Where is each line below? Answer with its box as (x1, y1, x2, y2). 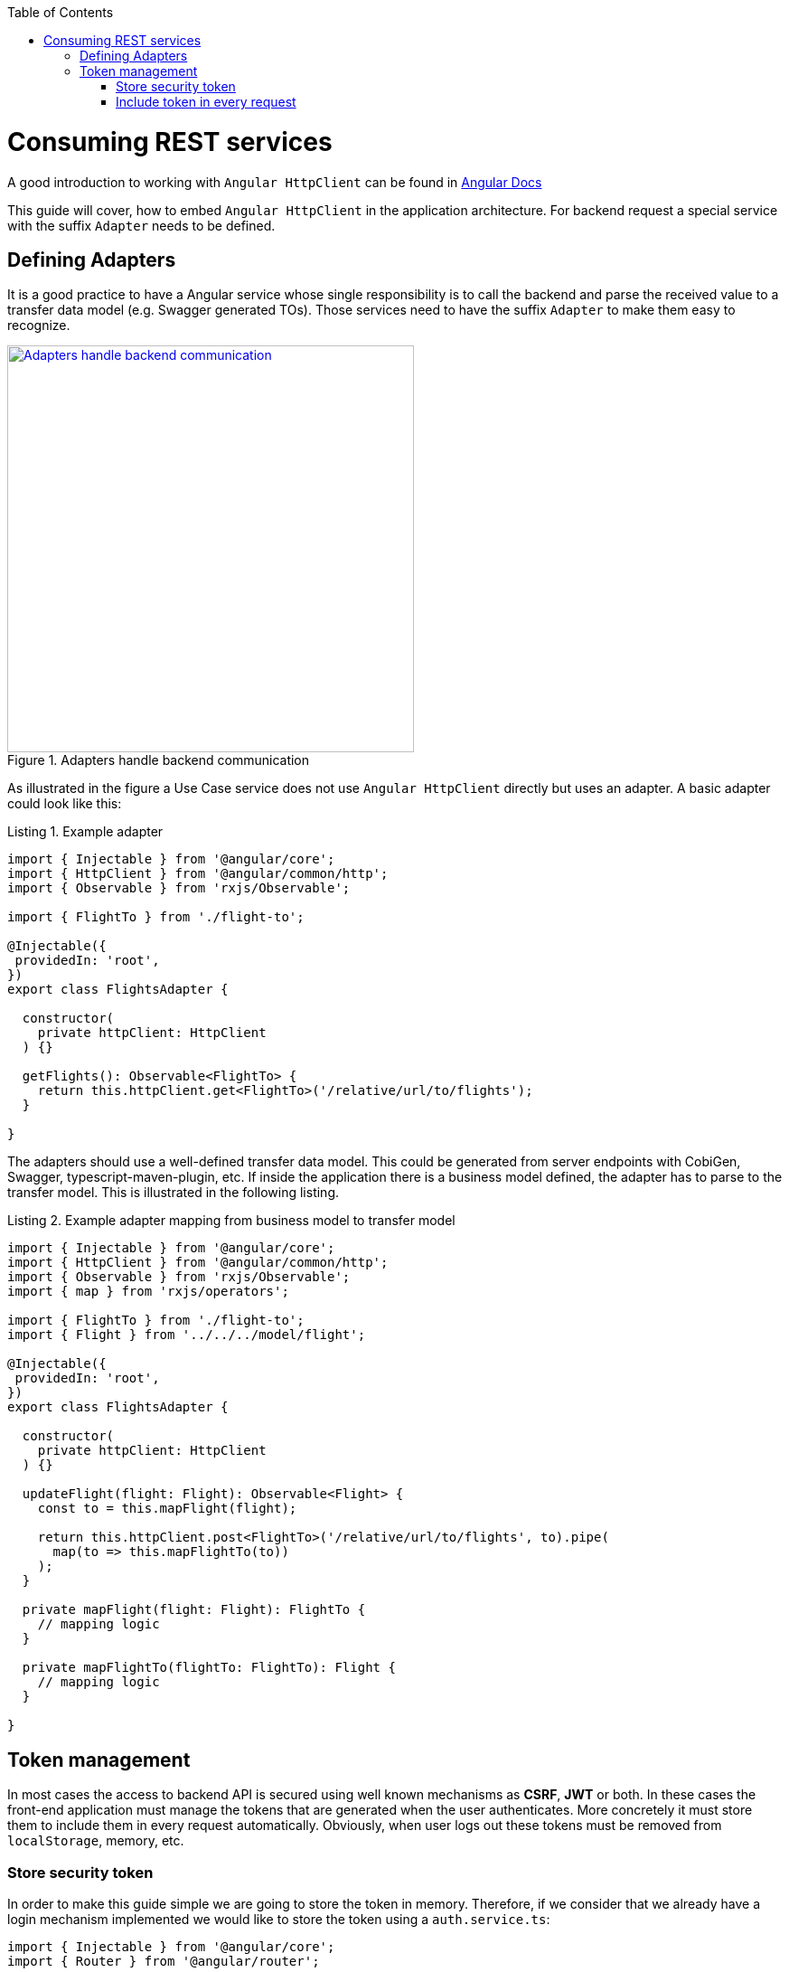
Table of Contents (7, 5, 114, 20)
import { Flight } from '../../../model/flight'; (7, 1327, 366, 1343)
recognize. (7, 317, 70, 334)
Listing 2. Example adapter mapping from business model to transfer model (7, 1212, 456, 1229)
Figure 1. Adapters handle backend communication (7, 752, 310, 769)
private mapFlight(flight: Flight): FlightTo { (22, 1602, 366, 1618)
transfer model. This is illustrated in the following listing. (7, 1184, 340, 1201)
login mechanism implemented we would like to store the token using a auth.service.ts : (7, 1911, 550, 1927)
